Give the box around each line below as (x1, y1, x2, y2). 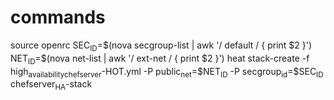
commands (10, 6, 106, 29)
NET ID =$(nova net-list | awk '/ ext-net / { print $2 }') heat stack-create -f (10, 52, 310, 66)
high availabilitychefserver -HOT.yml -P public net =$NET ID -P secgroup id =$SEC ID (10, 65, 324, 80)
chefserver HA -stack (10, 78, 93, 93)
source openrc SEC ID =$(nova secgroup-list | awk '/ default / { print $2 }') (10, 39, 313, 53)
